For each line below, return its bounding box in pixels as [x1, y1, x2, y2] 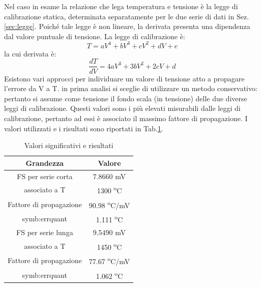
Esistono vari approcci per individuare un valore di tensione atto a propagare [4, 73, 245, 83]
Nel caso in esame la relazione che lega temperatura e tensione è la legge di [4, 1, 238, 11]
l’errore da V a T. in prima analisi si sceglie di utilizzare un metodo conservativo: [4, 83, 257, 94]
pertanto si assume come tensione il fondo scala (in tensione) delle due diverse [4, 93, 247, 103]
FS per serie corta [17, 170, 73, 181]
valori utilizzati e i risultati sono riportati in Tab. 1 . [4, 123, 163, 133]
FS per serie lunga [16, 226, 73, 237]
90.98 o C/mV [89, 198, 130, 210]
